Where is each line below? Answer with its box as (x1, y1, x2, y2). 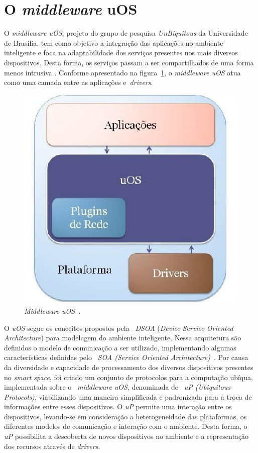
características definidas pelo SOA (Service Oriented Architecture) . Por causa (4, 352, 248, 363)
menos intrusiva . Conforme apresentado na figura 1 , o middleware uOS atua (4, 67, 241, 77)
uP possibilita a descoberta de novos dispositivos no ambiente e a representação (4, 431, 249, 441)
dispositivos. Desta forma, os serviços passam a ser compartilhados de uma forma (4, 57, 254, 67)
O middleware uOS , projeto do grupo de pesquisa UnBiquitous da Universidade (4, 28, 248, 38)
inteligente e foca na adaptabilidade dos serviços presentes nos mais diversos (4, 47, 238, 58)
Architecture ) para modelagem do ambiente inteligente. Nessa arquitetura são (4, 332, 241, 343)
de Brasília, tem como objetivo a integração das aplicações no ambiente (4, 37, 223, 48)
